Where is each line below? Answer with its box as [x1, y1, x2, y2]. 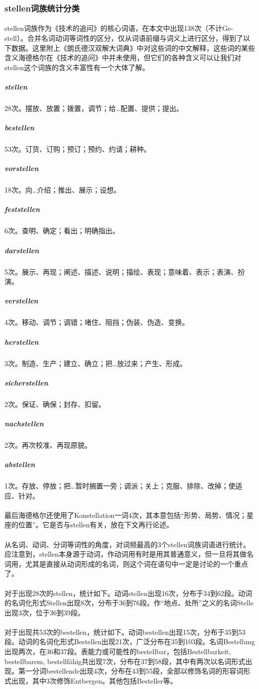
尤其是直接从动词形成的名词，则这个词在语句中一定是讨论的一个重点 [25, 558, 248, 569]
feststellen [4, 204, 40, 214]
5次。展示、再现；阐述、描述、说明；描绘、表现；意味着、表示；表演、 [4, 266, 238, 277]
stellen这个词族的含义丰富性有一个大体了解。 [4, 62, 149, 72]
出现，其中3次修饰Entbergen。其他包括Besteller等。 [11, 675, 177, 686]
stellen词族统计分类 [4, 1, 80, 14]
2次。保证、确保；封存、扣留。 [4, 398, 105, 409]
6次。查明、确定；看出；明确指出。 [4, 225, 119, 236]
